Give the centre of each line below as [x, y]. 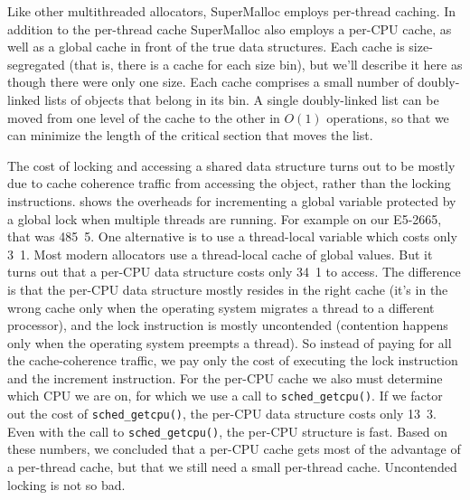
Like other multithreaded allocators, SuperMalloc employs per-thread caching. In [232, 11]
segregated [36, 64]
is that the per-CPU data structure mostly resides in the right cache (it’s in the [228, 289]
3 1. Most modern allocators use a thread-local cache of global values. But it [220, 254]
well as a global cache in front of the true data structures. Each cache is [206, 47]
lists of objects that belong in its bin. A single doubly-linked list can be [242, 99]
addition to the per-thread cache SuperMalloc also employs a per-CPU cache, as [230, 28]
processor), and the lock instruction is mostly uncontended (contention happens [228, 325]
